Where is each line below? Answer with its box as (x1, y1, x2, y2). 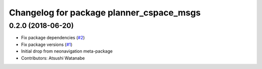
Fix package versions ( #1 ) (21, 41, 73, 47)
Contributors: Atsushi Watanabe (21, 55, 85, 61)
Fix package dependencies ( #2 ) (21, 35, 85, 41)
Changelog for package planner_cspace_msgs (9, 7, 201, 18)
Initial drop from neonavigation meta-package (21, 48, 113, 54)
